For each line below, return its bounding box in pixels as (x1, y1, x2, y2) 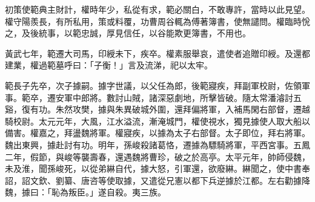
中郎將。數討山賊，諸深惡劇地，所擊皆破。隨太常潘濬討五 (72, 91, 302, 103)
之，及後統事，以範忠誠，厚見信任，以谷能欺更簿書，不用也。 (5, 27, 251, 39)
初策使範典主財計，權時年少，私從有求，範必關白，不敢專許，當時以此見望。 (5, 3, 310, 15)
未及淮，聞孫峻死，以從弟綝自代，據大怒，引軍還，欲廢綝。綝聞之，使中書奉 (5, 162, 310, 175)
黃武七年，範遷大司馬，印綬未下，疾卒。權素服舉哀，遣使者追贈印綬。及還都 (5, 47, 310, 59)
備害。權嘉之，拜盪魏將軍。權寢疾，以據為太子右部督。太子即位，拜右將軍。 (5, 126, 310, 139)
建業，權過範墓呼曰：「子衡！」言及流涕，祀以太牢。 (5, 59, 213, 71)
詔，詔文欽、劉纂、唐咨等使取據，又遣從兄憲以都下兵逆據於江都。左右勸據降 (5, 174, 310, 186)
